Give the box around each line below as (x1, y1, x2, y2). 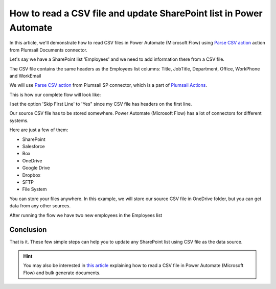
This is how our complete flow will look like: (9, 91, 101, 98)
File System (22, 186, 47, 192)
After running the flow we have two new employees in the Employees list (9, 212, 163, 218)
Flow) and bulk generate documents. (23, 270, 101, 276)
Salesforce (22, 143, 45, 150)
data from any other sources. (9, 203, 71, 209)
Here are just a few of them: (9, 127, 68, 133)
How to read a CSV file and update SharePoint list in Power (9, 8, 263, 19)
